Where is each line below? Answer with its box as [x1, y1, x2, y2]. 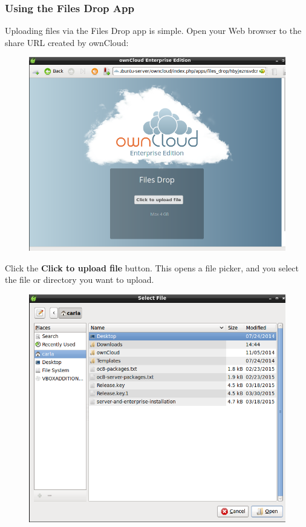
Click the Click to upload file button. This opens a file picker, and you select [5, 261, 299, 274]
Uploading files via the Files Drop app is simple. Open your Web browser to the [5, 24, 302, 37]
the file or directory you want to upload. [5, 273, 154, 286]
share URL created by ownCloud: [5, 36, 129, 48]
